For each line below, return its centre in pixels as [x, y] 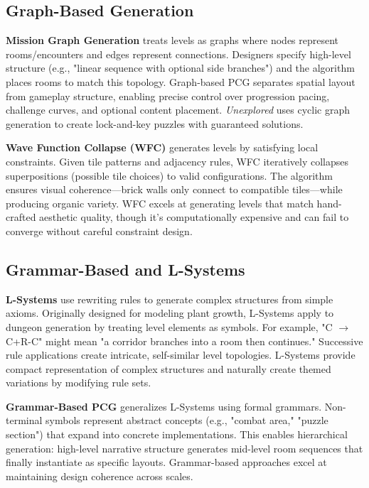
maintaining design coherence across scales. [100, 476]
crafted [21, 217]
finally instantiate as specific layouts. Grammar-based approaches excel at [166, 462]
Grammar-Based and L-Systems [125, 269]
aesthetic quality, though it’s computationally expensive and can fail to [194, 217]
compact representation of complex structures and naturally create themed [169, 368]
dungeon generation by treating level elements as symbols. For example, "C [169, 326]
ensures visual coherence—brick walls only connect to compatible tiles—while [174, 189]
